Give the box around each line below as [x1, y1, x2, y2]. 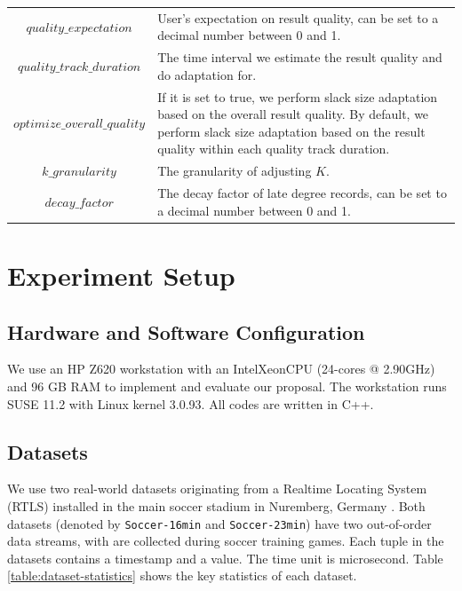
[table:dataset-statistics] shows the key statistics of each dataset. [7, 566, 357, 585]
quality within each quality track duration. [157, 139, 390, 158]
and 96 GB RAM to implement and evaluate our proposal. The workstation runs [7, 376, 447, 395]
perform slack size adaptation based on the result [157, 122, 426, 140]
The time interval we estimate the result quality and [157, 48, 442, 67]
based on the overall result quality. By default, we [157, 105, 429, 123]
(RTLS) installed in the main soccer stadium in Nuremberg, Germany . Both [7, 496, 426, 515]
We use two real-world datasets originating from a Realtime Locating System [7, 479, 427, 498]
